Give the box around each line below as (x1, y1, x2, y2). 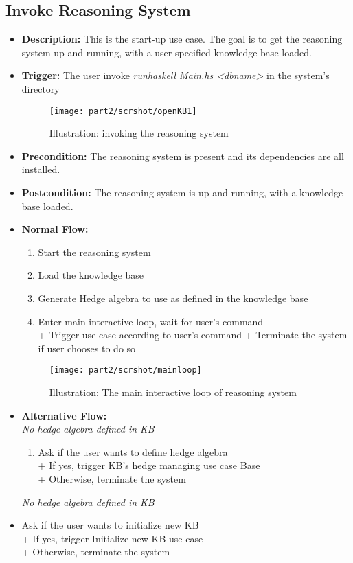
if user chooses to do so (38, 341, 136, 355)
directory (21, 81, 60, 95)
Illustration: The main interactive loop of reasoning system (49, 385, 297, 400)
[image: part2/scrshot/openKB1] (49, 106, 197, 116)
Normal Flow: (21, 222, 89, 236)
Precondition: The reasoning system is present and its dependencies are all (21, 148, 344, 163)
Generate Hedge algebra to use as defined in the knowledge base (38, 290, 308, 305)
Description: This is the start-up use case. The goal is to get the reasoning (21, 32, 343, 46)
